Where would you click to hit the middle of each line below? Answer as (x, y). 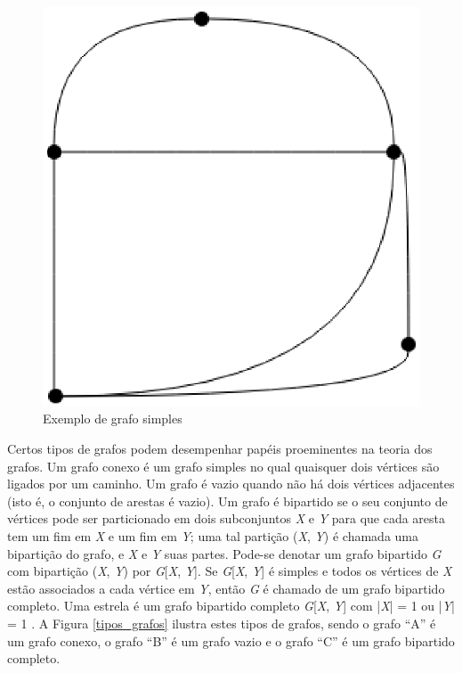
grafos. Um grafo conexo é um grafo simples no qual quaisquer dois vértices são (223, 466)
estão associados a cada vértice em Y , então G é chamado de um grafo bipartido (226, 588)
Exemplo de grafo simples (113, 419)
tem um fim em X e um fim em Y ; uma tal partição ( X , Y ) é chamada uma (213, 536)
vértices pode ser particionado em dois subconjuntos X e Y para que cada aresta (227, 518)
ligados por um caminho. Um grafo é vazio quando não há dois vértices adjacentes (231, 484)
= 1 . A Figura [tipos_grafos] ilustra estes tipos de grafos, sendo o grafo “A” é (222, 623)
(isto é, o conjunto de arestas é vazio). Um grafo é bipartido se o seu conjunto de (227, 501)
